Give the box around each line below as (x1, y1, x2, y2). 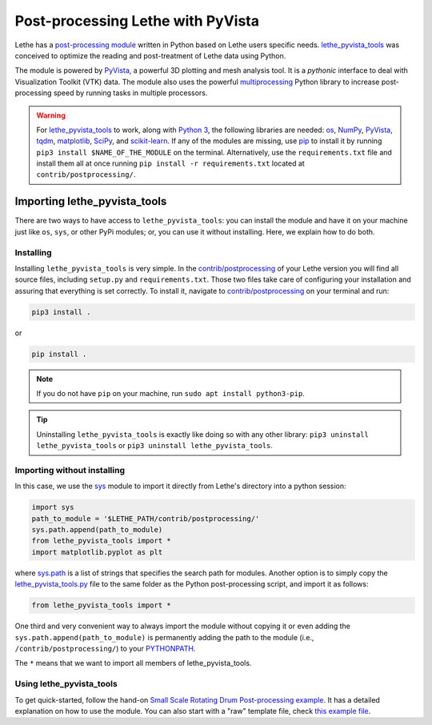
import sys (31, 503, 74, 512)
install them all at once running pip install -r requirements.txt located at (36, 158, 306, 168)
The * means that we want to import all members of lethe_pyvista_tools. (14, 659, 252, 668)
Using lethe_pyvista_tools (14, 679, 118, 690)
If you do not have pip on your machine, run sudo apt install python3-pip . (36, 389, 306, 398)
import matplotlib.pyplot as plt (31, 547, 163, 556)
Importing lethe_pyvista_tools (14, 194, 167, 208)
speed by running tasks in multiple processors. (53, 88, 208, 98)
